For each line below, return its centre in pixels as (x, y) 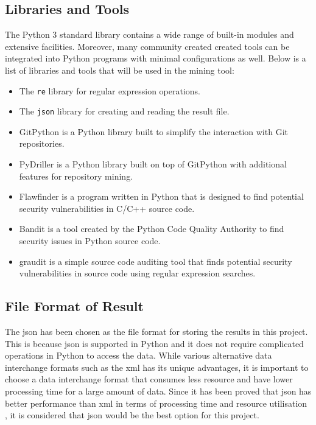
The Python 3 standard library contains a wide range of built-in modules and (149, 34)
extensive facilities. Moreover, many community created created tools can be (147, 46)
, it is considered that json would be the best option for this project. (132, 415)
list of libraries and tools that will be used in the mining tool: (120, 70)
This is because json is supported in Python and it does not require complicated (154, 343)
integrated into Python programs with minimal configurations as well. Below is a (156, 58)
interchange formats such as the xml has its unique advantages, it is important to (157, 367)
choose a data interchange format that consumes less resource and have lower (149, 379)
